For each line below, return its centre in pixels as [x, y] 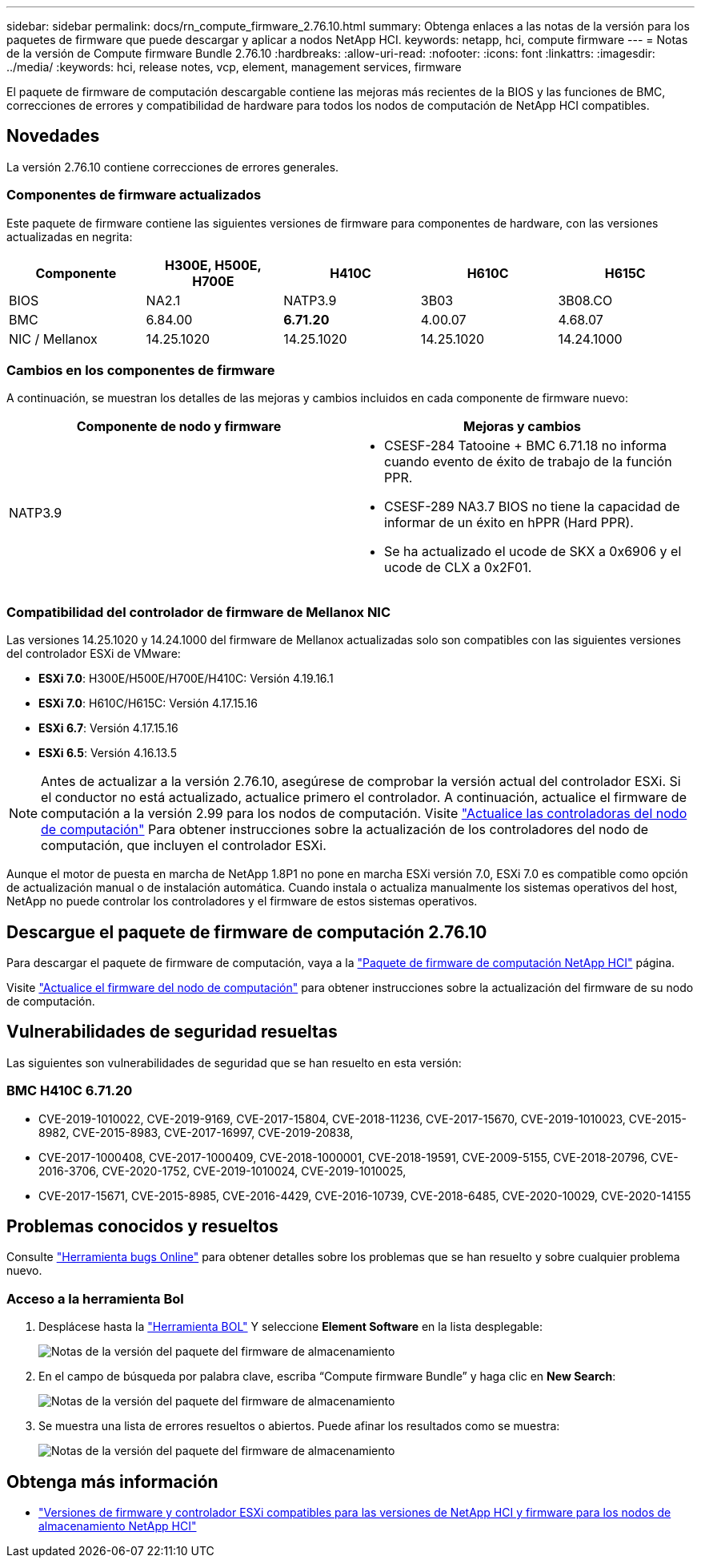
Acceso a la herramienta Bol [95, 1298]
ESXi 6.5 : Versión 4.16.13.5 [108, 753]
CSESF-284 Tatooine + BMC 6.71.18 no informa [526, 446]
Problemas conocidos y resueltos [142, 1226]
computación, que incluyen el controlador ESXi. [184, 846]
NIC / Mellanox [53, 339]
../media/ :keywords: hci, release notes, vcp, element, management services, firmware [234, 67]
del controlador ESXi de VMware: [94, 654]
